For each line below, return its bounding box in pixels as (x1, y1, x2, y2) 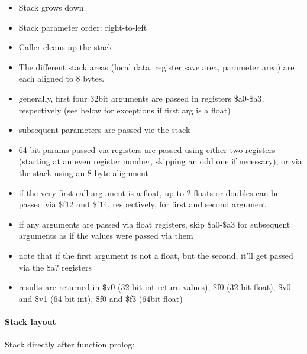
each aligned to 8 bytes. (18, 72, 105, 85)
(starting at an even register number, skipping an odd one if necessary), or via (18, 155, 302, 167)
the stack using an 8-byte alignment (18, 166, 148, 178)
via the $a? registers (18, 261, 92, 273)
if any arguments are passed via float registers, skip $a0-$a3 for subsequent (18, 217, 290, 230)
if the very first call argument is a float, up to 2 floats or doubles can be (18, 186, 280, 199)
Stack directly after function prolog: (5, 338, 135, 350)
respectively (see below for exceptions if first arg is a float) (18, 103, 231, 116)
